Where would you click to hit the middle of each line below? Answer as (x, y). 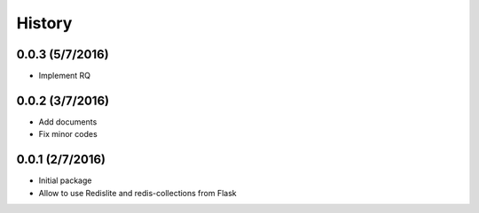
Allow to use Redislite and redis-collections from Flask (137, 193)
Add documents (68, 122)
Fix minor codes (68, 134)
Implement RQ (65, 76)
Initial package (65, 180)
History (44, 23)
